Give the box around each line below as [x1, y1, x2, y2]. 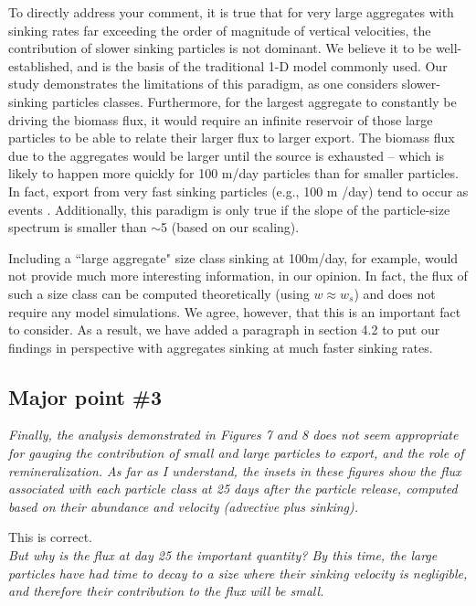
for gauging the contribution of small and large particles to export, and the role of [8, 443, 464, 462]
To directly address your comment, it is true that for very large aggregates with [8, 3, 454, 21]
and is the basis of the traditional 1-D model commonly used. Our [77, 56, 448, 75]
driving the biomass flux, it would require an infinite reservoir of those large [8, 110, 433, 129]
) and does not [354, 283, 436, 303]
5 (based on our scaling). [161, 218, 300, 237]
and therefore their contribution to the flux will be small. [8, 581, 324, 601]
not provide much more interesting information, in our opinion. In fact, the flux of [8, 266, 468, 285]
